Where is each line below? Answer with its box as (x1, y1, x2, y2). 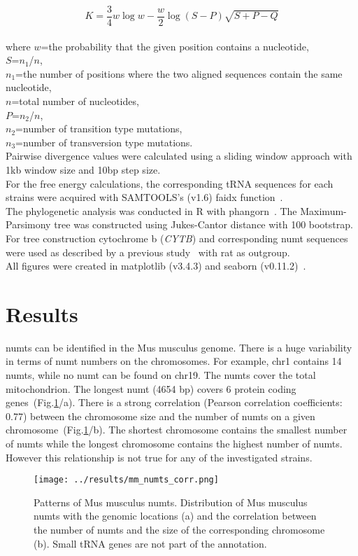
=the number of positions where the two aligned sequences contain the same (15, 66, 343, 81)
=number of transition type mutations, (15, 121, 182, 136)
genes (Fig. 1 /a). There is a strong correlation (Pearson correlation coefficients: (6, 395, 343, 410)
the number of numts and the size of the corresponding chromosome (34, 522, 325, 537)
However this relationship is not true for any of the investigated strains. (6, 450, 313, 464)
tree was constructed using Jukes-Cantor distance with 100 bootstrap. (54, 217, 353, 232)
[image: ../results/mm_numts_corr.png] (34, 475, 219, 485)
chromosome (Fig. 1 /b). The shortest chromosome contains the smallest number (6, 422, 348, 437)
